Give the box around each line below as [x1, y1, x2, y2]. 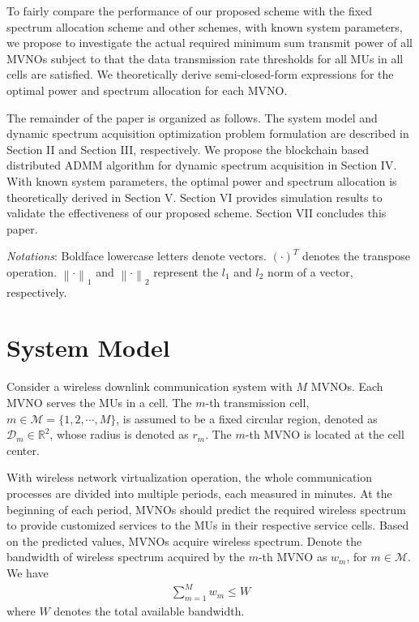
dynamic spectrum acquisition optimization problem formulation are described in [6, 125, 409, 142]
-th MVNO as [258, 548, 327, 565]
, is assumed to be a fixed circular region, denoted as [116, 410, 378, 427]
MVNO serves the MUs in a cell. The [6, 394, 192, 411]
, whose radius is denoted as [49, 426, 189, 443]
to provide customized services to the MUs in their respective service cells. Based [6, 517, 409, 534]
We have [6, 564, 49, 581]
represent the [153, 263, 219, 280]
